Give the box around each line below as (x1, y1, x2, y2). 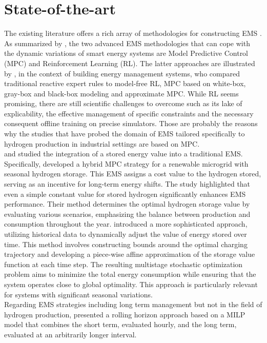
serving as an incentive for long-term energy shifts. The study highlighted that (4, 178, 251, 189)
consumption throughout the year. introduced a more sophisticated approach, (4, 218, 248, 229)
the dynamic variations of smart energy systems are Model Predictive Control (4, 48, 249, 58)
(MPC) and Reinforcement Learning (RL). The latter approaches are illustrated (4, 57, 255, 68)
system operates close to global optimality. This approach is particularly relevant (4, 278, 258, 289)
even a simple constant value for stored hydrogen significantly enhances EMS (4, 188, 246, 199)
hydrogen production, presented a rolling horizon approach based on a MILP (4, 309, 245, 319)
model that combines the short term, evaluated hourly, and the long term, (4, 319, 237, 330)
